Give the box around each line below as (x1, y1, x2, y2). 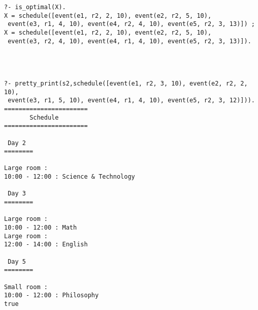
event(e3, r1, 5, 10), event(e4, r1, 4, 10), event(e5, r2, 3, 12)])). (8, 97, 255, 104)
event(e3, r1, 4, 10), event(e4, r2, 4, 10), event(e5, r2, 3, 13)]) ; (8, 20, 255, 28)
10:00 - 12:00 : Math (4, 224, 77, 232)
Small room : (4, 283, 48, 291)
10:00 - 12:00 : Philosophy (4, 292, 99, 299)
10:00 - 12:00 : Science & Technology (4, 173, 135, 181)
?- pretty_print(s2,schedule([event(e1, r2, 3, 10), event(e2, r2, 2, (4, 79, 248, 87)
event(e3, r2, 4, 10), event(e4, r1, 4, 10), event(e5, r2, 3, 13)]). (8, 37, 251, 45)
